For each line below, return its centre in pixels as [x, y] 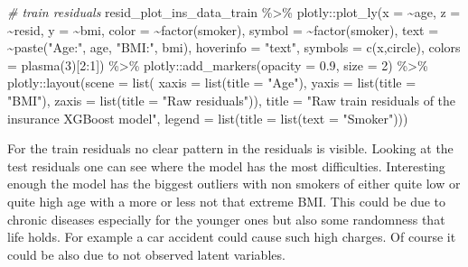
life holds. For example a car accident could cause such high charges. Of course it [232, 237]
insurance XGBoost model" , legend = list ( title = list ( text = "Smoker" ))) [208, 118]
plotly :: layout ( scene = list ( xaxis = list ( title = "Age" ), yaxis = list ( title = [212, 83]
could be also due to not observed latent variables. [146, 254]
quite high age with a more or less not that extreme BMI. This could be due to [227, 201]
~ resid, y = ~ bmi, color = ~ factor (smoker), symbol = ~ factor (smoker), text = [223, 29]
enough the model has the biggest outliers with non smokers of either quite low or [234, 184]
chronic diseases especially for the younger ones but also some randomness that [226, 219]
